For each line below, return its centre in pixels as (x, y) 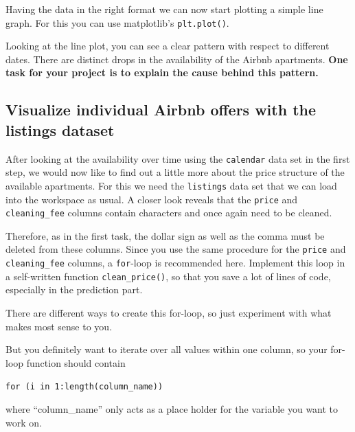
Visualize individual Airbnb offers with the (161, 110)
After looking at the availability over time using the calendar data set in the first (178, 158)
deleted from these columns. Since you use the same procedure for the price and (176, 249)
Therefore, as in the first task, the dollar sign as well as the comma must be (165, 235)
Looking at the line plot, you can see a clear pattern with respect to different (168, 46)
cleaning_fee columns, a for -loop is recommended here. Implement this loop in (175, 263)
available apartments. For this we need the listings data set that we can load (171, 185)
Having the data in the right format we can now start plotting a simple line (164, 9)
